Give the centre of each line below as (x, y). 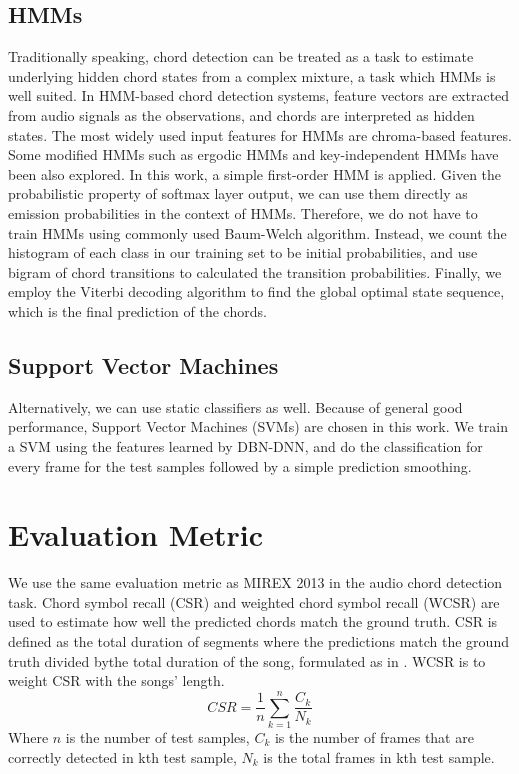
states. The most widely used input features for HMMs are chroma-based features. (260, 134)
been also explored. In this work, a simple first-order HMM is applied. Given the (255, 173)
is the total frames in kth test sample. (379, 756)
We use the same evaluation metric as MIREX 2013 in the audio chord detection (255, 582)
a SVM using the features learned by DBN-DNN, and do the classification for (245, 445)
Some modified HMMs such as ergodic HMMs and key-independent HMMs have (253, 154)
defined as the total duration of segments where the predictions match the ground (258, 641)
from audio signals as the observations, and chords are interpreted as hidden (241, 114)
